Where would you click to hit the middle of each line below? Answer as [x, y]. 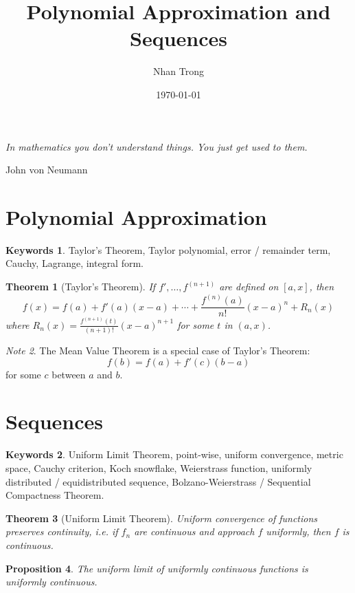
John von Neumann [47, 170]
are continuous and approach [194, 531]
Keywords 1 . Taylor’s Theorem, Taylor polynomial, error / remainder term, [168, 249]
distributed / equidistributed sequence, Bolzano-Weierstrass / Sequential [158, 481]
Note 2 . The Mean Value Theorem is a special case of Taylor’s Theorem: [158, 351]
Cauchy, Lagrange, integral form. [75, 263]
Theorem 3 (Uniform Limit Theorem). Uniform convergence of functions [162, 518]
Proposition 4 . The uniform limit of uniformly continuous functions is [157, 568]
